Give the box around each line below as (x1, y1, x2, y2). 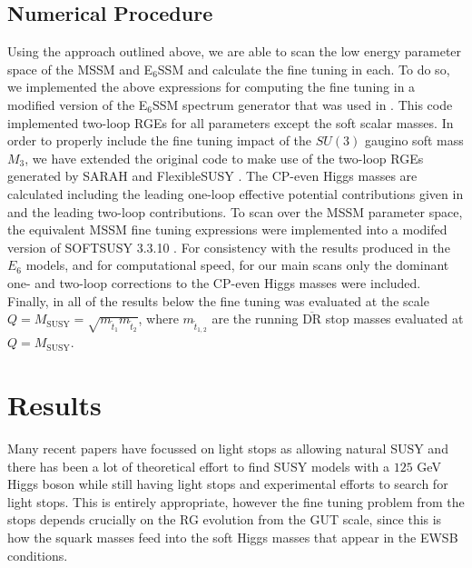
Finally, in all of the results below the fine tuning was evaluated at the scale (7, 291, 429, 310)
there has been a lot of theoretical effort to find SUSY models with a (7, 456, 390, 475)
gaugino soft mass (364, 131, 464, 150)
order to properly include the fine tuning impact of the (7, 131, 312, 150)
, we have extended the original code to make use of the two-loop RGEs (25, 148, 424, 167)
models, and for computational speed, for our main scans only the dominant (25, 255, 449, 274)
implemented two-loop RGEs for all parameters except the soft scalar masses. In (7, 113, 454, 132)
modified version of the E (7, 95, 148, 114)
